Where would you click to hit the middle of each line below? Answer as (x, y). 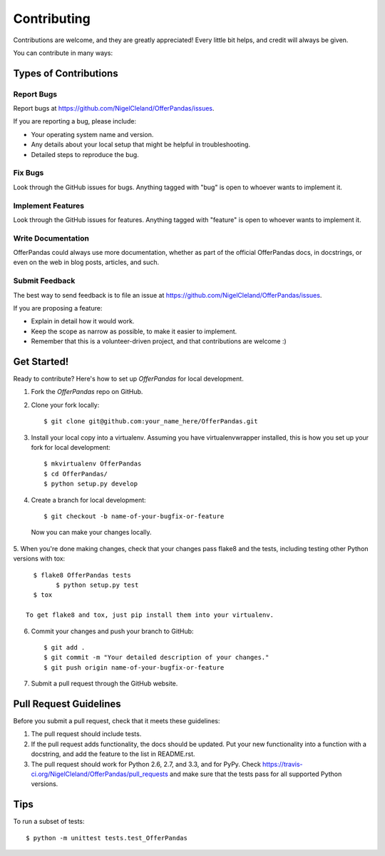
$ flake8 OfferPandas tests (82, 575)
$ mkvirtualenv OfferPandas (93, 464)
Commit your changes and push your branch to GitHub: (112, 631)
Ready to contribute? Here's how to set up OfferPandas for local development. (128, 379)
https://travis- (283, 764)
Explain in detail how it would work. (83, 321)
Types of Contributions (66, 73)
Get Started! (41, 362)
